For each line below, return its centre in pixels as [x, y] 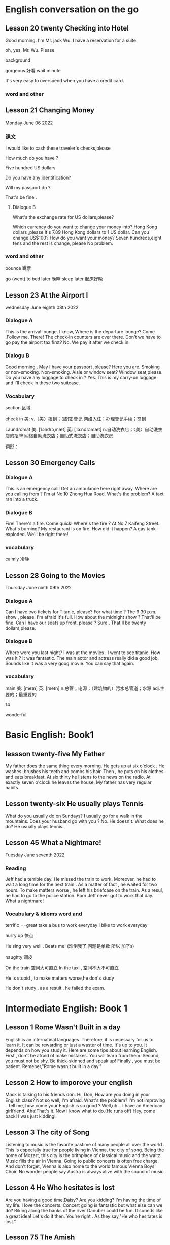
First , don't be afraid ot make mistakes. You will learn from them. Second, [82, 1056]
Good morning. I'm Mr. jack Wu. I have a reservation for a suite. [71, 40]
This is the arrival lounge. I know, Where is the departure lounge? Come [80, 332]
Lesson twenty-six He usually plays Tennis [74, 804]
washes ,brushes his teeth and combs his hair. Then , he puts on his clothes [84, 772]
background [18, 60]
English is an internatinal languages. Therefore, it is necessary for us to [79, 1040]
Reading [16, 868]
